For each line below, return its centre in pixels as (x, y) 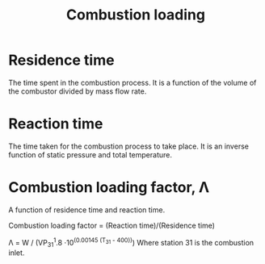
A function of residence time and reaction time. (87, 210)
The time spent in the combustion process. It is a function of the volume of (132, 82)
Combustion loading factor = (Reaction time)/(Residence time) (112, 225)
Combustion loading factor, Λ (109, 188)
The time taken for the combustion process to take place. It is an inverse (128, 146)
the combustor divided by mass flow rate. (78, 91)
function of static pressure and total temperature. (90, 154)
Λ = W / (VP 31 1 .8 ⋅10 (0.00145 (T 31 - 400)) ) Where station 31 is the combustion (131, 243)
